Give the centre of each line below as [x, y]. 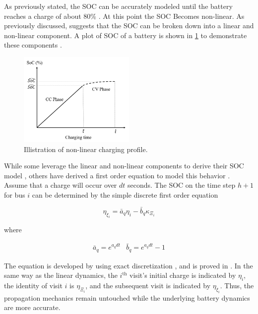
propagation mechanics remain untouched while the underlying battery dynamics [127, 297]
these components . [33, 45]
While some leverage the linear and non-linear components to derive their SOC [124, 166]
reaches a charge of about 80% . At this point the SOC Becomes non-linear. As [124, 16]
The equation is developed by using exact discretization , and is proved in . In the [129, 265]
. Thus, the [237, 286]
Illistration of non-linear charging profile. [86, 149]
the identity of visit [33, 286]
